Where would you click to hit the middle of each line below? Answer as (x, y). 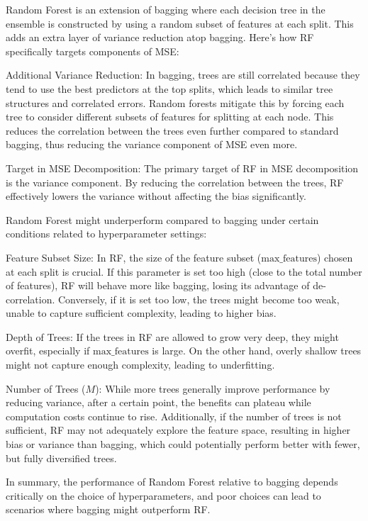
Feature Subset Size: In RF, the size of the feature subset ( (134, 257)
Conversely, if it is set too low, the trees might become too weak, (199, 299)
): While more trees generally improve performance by (213, 388)
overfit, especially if (48, 351)
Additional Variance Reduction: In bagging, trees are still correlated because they (183, 75)
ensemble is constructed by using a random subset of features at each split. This (180, 23)
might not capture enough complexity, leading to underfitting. (140, 365)
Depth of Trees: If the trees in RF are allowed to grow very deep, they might (172, 336)
